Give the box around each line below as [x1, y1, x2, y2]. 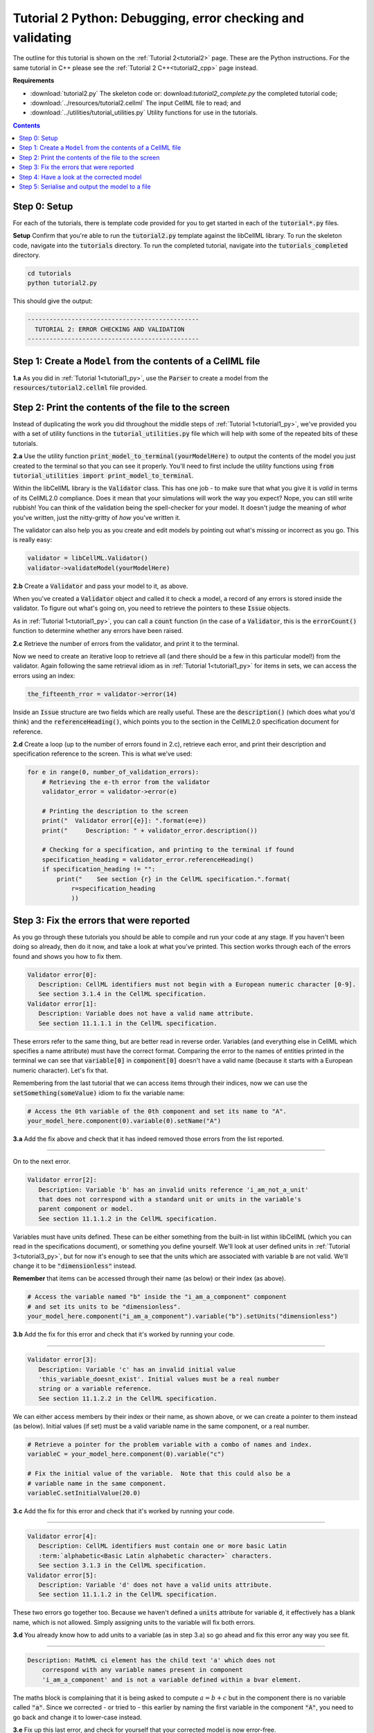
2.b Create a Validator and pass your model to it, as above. [12, 582, 188, 590]
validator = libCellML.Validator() [27, 555, 148, 562]
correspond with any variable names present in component [42, 1666, 243, 1674]
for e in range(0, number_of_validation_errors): [27, 768, 199, 776]
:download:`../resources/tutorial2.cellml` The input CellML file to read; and [30, 98, 242, 107]
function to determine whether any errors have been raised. [12, 627, 184, 635]
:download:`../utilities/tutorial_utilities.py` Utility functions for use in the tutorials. [30, 108, 258, 117]
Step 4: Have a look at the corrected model [19, 173, 142, 181]
